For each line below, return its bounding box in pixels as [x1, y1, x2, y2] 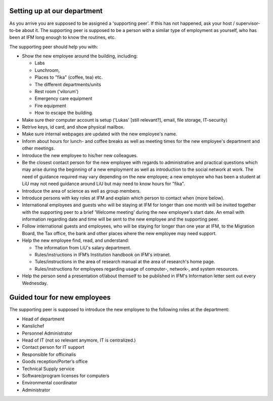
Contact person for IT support [22, 344, 84, 350]
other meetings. [22, 145, 55, 152]
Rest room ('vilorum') [34, 89, 79, 95]
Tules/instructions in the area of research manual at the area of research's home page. [34, 259, 215, 265]
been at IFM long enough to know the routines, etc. [9, 34, 116, 41]
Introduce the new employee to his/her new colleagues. [22, 152, 138, 158]
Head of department [22, 316, 65, 322]
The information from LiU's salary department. [34, 244, 131, 250]
